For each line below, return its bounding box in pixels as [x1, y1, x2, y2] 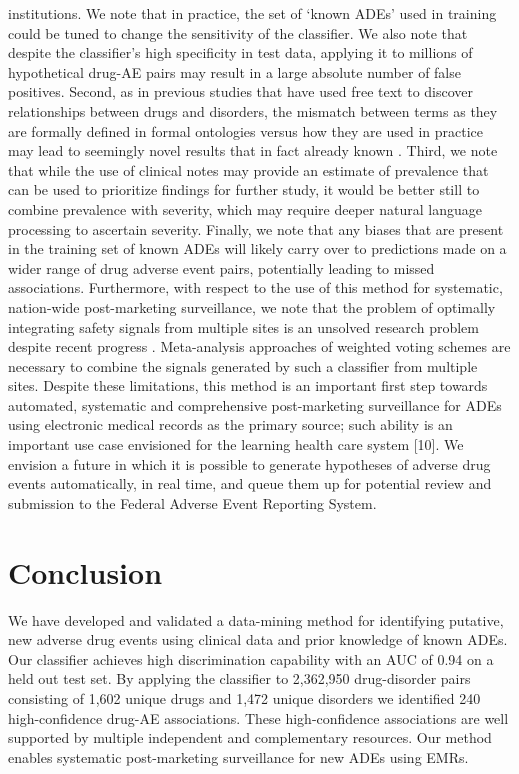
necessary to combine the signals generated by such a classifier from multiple [8, 355, 478, 376]
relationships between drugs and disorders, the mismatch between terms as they [8, 100, 498, 121]
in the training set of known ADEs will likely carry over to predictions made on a [8, 238, 507, 259]
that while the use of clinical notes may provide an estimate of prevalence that [8, 159, 489, 180]
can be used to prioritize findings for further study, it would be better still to [8, 179, 480, 200]
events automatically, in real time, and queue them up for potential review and [8, 473, 492, 494]
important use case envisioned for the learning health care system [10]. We [8, 434, 464, 455]
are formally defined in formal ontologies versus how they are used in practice [8, 120, 483, 141]
